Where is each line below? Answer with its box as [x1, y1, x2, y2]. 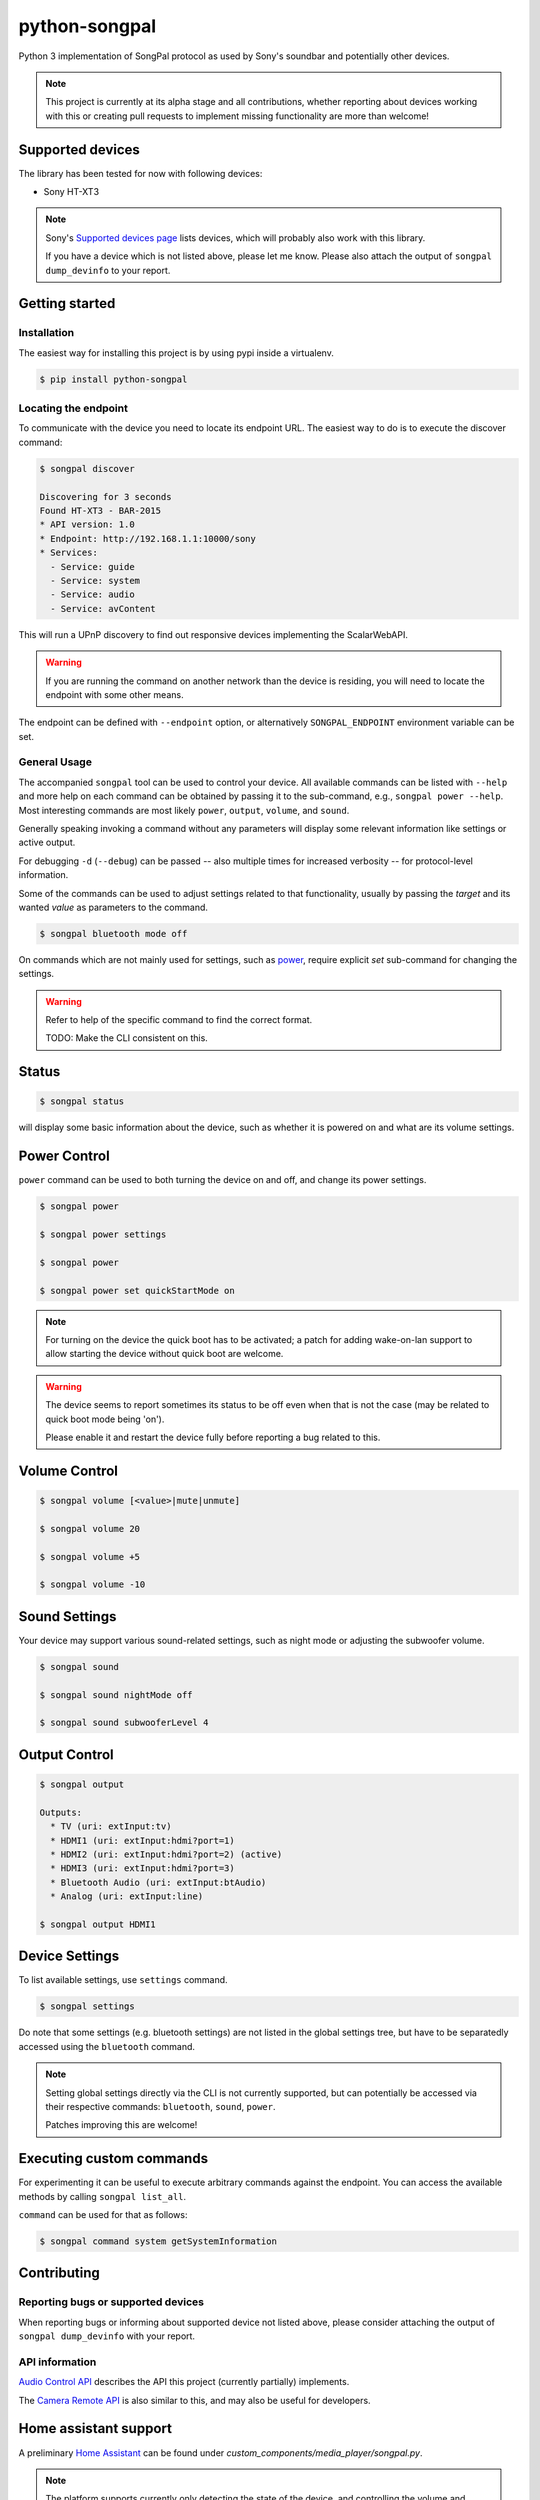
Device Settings [18, 1948, 120, 1965]
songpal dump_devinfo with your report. [18, 2330, 195, 2342]
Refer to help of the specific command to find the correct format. [45, 1014, 313, 1026]
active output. [18, 836, 76, 849]
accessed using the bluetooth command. [18, 2040, 195, 2052]
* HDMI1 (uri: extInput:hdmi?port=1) [50, 1835, 235, 1846]
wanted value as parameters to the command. [18, 901, 209, 913]
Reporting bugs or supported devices [18, 2295, 205, 2309]
